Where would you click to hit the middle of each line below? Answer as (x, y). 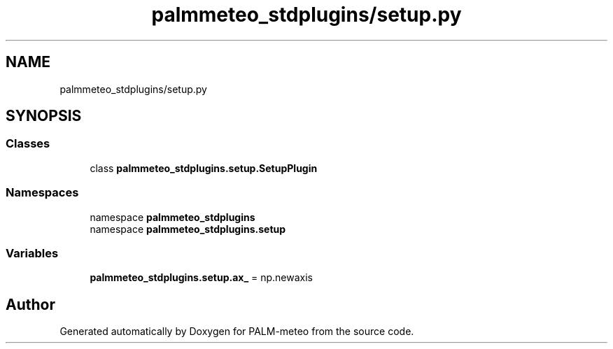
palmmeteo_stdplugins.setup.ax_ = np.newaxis (201, 278)
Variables (32, 253)
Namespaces (42, 193)
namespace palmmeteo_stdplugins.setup (188, 229)
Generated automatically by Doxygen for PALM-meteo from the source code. (237, 332)
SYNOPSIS (44, 116)
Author (30, 304)
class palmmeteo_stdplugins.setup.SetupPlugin (204, 168)
